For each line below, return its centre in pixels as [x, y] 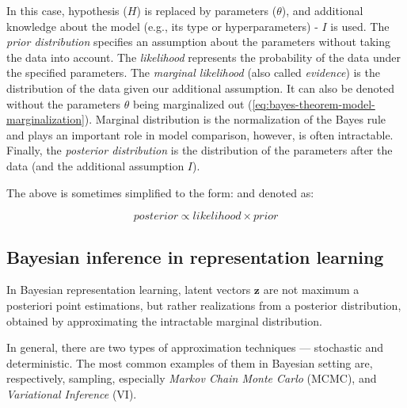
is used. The [360, 26]
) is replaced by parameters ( [207, 10]
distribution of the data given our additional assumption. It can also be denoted [201, 88]
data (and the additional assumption [95, 165]
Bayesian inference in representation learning [195, 256]
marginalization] [46, 119]
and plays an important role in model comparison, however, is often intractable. [200, 134]
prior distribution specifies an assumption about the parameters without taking [199, 42]
